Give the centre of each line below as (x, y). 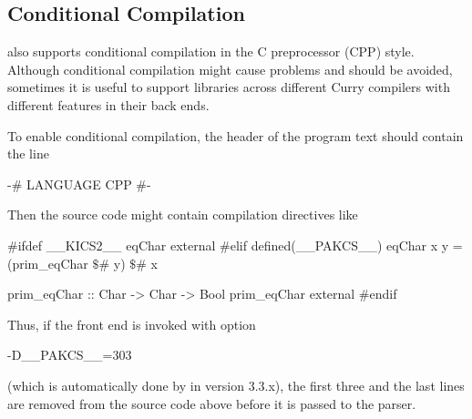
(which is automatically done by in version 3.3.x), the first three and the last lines (236, 385)
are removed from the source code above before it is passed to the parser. (212, 403)
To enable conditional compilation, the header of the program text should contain (236, 135)
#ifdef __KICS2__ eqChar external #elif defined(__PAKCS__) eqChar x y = (235, 245)
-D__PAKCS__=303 (70, 355)
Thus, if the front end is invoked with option (132, 324)
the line (28, 153)
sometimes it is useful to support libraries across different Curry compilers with (229, 87)
